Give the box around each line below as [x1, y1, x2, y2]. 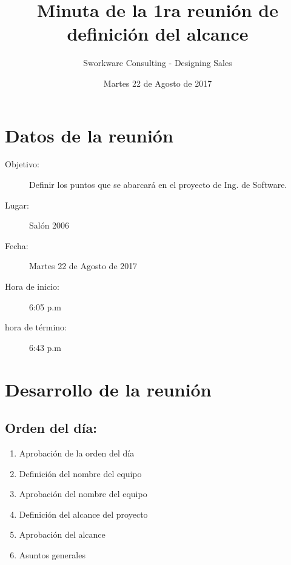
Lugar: [5, 198, 29, 211]
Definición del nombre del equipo [19, 467, 142, 480]
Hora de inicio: [5, 280, 59, 292]
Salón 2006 [29, 219, 70, 232]
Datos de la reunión [5, 122, 173, 147]
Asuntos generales [19, 548, 85, 561]
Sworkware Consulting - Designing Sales [83, 56, 232, 69]
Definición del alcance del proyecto [19, 507, 148, 520]
